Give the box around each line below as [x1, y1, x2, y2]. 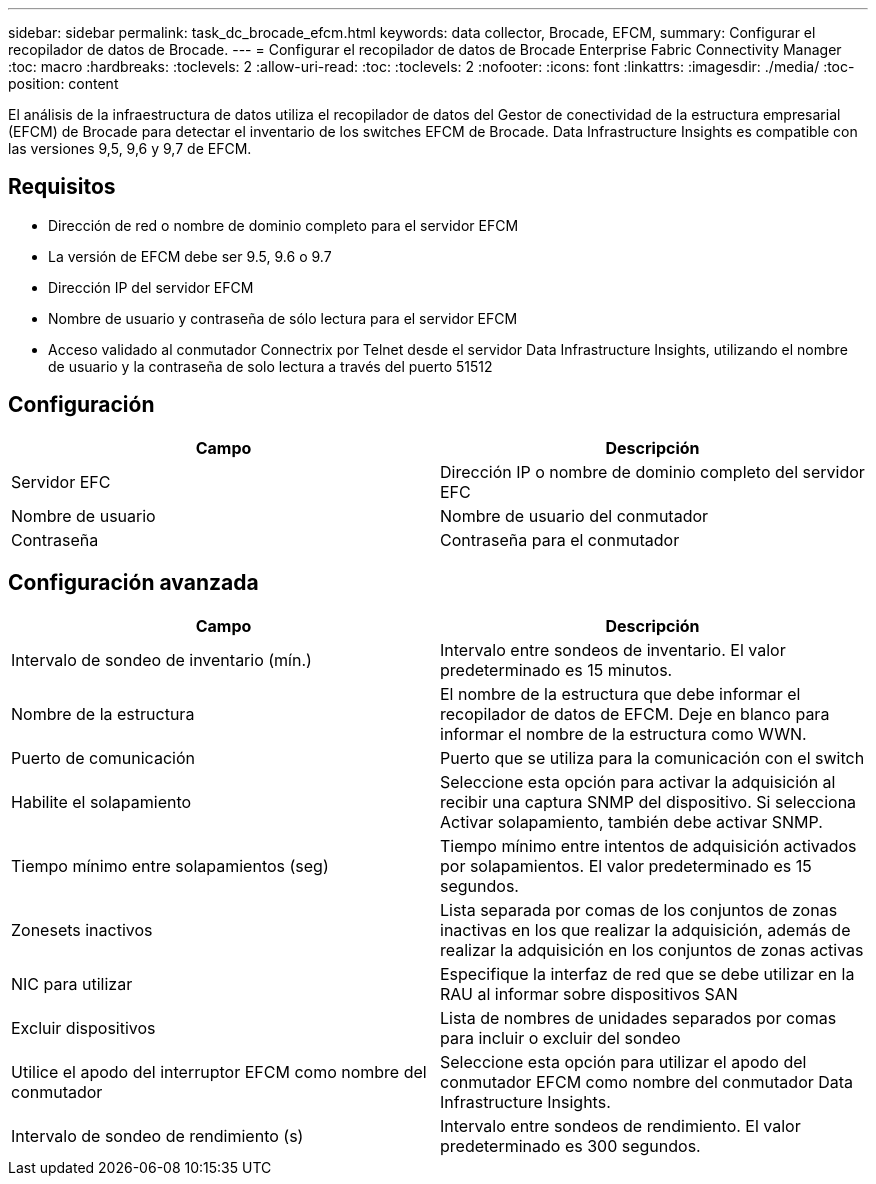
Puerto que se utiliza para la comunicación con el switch [440, 747, 865, 768]
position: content [8, 75, 119, 92]
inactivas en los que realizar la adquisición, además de [440, 919, 851, 940]
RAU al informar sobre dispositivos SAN [440, 983, 738, 1004]
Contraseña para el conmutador [440, 529, 680, 550]
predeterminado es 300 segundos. [440, 1135, 701, 1156]
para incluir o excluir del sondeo [440, 1027, 681, 1048]
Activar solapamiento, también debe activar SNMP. [440, 811, 823, 832]
